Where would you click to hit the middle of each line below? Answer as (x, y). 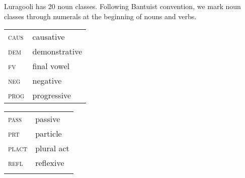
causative (49, 37)
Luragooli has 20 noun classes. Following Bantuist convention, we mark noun (122, 6)
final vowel (51, 66)
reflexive (50, 163)
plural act (52, 148)
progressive (52, 95)
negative (47, 81)
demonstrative (57, 51)
